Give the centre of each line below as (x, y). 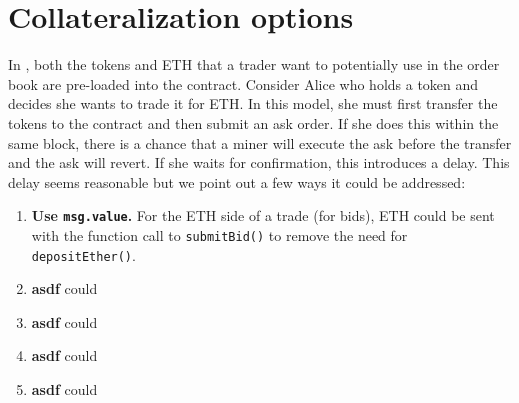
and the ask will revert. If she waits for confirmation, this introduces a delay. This (259, 162)
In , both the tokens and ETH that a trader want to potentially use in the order (254, 64)
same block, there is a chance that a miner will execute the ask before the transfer (260, 142)
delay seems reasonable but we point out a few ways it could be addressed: (237, 181)
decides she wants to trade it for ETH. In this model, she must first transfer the (253, 103)
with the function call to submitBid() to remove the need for (219, 234)
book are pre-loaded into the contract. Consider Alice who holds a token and (243, 83)
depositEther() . (83, 254)
